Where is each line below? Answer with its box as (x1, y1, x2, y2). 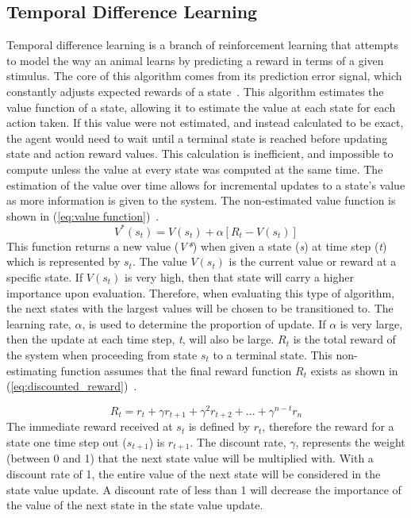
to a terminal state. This (213, 346, 332, 363)
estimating (6, 362, 57, 378)
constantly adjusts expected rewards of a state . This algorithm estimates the (6, 82, 384, 99)
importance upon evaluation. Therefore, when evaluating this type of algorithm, (6, 284, 395, 301)
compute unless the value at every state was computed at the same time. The (6, 160, 383, 177)
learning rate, (6, 315, 71, 332)
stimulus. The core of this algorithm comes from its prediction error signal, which (6, 67, 402, 84)
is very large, (340, 315, 403, 332)
